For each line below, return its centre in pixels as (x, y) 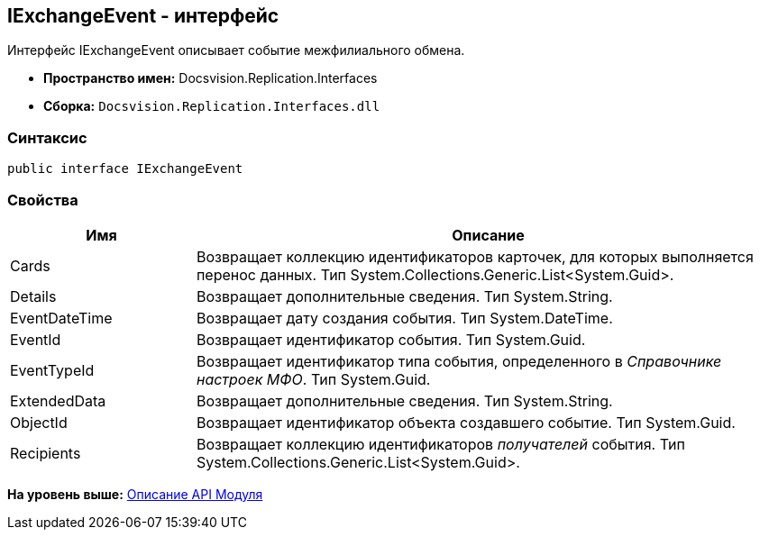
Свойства (43, 200)
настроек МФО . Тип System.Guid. (313, 379)
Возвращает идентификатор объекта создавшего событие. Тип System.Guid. (466, 422)
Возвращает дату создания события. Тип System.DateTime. (404, 318)
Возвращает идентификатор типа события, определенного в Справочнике (459, 361)
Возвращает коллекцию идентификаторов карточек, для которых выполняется (475, 256)
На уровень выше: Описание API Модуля (135, 494)
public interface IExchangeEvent (125, 169)
